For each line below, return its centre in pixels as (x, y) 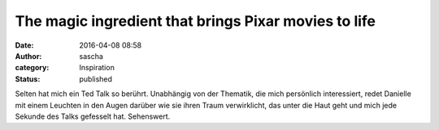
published (96, 79)
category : (32, 68)
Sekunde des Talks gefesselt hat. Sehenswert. (93, 116)
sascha (91, 56)
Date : (24, 45)
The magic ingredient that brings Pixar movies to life (196, 21)
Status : (28, 79)
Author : (28, 56)
